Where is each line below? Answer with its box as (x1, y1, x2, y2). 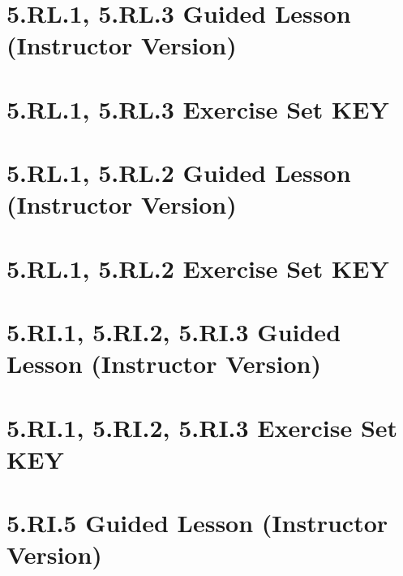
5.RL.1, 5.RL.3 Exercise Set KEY (6, 92, 389, 125)
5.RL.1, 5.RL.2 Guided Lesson (6, 156, 351, 189)
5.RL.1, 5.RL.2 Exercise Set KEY (6, 251, 389, 284)
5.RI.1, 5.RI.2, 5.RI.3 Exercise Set (6, 410, 398, 444)
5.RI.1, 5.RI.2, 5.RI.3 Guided (6, 315, 341, 349)
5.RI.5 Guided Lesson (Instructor (6, 506, 388, 539)
